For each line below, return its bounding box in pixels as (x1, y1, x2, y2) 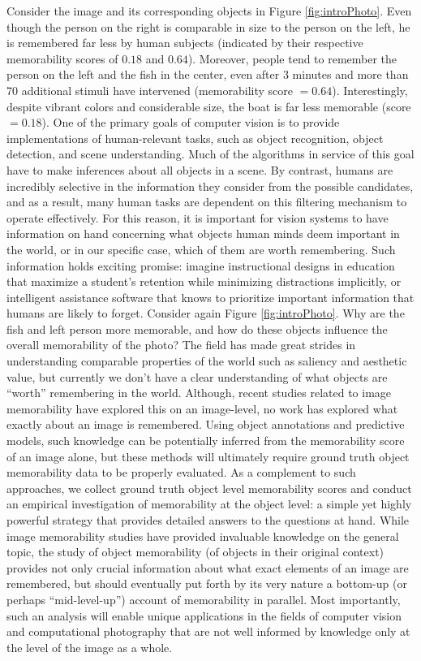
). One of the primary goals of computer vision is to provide (41, 114, 340, 131)
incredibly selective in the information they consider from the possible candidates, (6, 177, 414, 194)
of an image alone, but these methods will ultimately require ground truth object (6, 447, 410, 464)
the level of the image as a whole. (6, 638, 173, 655)
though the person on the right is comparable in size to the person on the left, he (6, 18, 410, 35)
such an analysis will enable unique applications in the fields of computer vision (6, 607, 402, 624)
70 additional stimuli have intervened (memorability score (6, 81, 293, 98)
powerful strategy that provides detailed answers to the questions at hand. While (6, 512, 410, 528)
